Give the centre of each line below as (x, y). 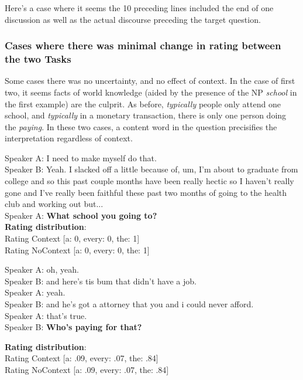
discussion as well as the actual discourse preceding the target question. (133, 19)
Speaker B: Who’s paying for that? (73, 327)
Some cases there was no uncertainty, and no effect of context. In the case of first (150, 81)
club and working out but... (54, 204)
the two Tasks (38, 59)
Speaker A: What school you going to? (81, 215)
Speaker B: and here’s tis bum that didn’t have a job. (101, 281)
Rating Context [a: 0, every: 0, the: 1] (72, 238)
